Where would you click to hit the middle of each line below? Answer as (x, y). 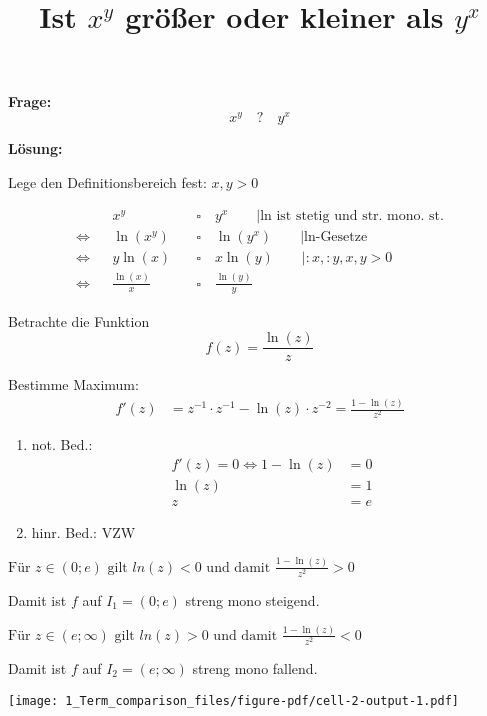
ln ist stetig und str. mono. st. (352, 216)
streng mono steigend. (252, 599)
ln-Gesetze (336, 237)
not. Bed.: (62, 444)
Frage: (30, 101)
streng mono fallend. (255, 668)
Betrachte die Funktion (79, 320)
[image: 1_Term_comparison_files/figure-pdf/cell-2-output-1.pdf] (234, 700)
